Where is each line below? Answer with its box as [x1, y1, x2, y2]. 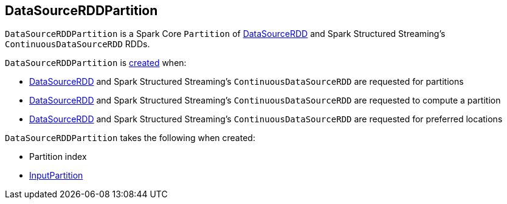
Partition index [29, 151, 87, 162]
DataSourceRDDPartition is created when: [5, 58, 187, 68]
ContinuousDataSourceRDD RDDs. [5, 39, 150, 50]
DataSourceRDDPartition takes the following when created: [5, 133, 255, 143]
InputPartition [29, 170, 83, 181]
